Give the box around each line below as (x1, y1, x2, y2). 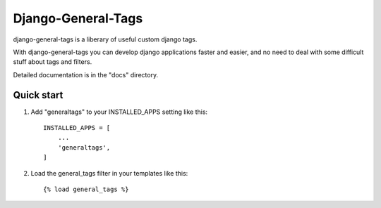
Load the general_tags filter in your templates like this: (30, 169, 188, 177)
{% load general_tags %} (43, 185, 129, 193)
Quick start (13, 89, 64, 101)
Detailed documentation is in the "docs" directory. (13, 70, 159, 79)
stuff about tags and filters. (13, 58, 92, 66)
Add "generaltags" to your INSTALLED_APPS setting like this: (30, 108, 208, 116)
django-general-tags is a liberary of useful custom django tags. (13, 35, 198, 44)
